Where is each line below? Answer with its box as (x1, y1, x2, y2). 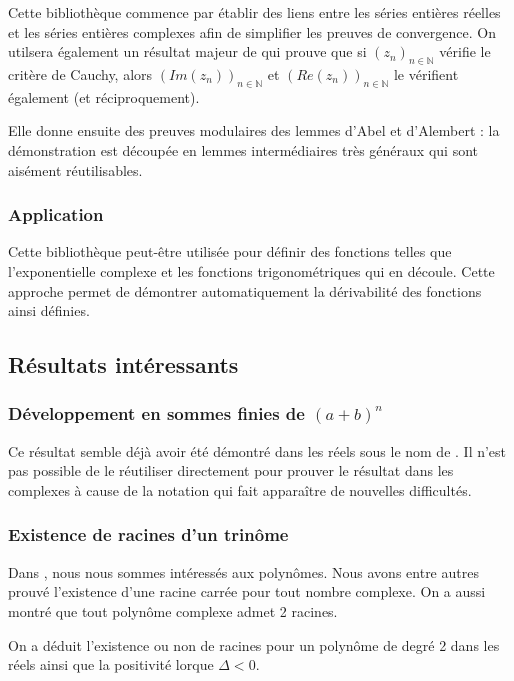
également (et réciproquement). (8, 86, 200, 107)
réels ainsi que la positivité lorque (8, 654, 214, 675)
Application (8, 202, 104, 227)
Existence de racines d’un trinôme (8, 522, 289, 547)
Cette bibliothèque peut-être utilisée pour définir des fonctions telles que (8, 241, 452, 262)
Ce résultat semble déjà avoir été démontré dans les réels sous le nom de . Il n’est (8, 440, 507, 461)
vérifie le (439, 41, 491, 62)
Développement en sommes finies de (8, 401, 305, 426)
